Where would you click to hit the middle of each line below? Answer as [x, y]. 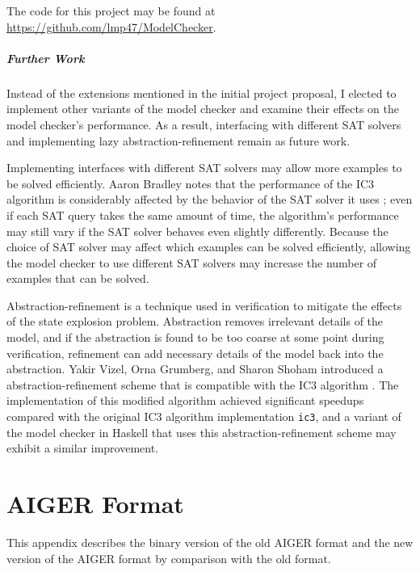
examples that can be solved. [78, 278]
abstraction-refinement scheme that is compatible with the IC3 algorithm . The [203, 384]
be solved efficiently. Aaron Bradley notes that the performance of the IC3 [191, 183]
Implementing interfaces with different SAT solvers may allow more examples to [204, 168]
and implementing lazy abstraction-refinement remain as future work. [178, 140]
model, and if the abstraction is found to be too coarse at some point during [195, 337]
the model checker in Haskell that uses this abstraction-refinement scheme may [202, 432]
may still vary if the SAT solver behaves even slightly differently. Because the [197, 231]
